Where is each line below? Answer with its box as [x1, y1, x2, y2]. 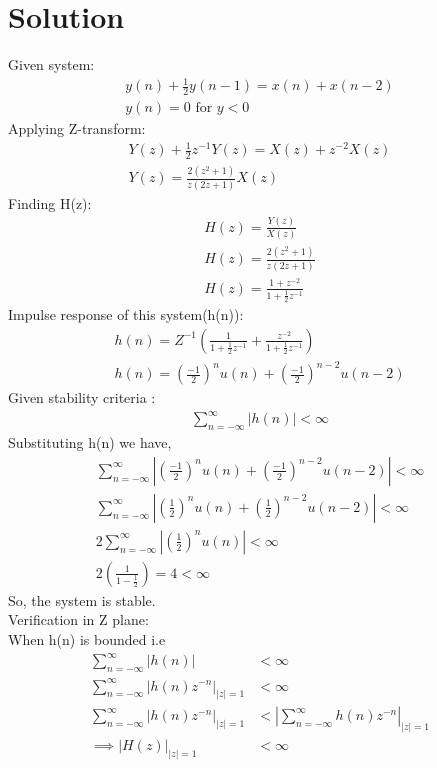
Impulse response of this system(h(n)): [8, 304, 244, 325]
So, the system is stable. [8, 589, 156, 610]
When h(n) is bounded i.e [8, 629, 166, 650]
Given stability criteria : [8, 387, 156, 408]
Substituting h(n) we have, [8, 432, 172, 453]
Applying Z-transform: [8, 118, 146, 139]
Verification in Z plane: [8, 609, 149, 630]
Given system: [8, 54, 95, 75]
